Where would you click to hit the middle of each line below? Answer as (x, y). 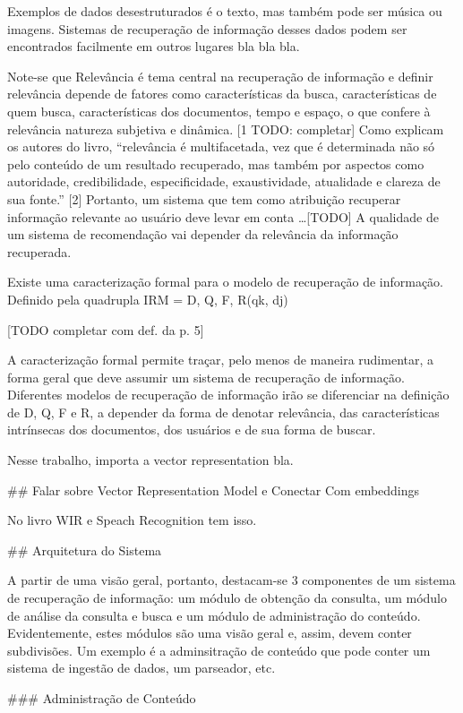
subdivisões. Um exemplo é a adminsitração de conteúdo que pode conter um (219, 650)
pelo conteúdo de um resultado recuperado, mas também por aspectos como (216, 163)
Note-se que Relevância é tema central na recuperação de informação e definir (220, 76)
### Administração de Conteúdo (102, 698)
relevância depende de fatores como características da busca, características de (222, 94)
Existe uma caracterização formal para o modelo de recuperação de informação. (226, 282)
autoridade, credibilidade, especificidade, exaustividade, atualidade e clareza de (224, 181)
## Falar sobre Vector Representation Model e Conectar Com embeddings (214, 490)
